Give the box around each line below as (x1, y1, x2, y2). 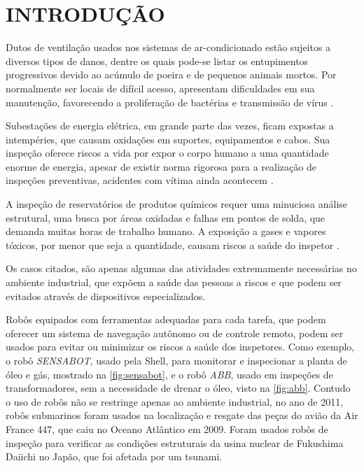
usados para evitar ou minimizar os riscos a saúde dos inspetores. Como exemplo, (6, 339, 355, 354)
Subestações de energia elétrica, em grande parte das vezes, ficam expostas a (6, 118, 334, 133)
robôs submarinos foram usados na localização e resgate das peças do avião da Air (6, 408, 358, 423)
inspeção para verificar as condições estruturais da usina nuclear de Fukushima (6, 435, 344, 450)
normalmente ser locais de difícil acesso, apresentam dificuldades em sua (6, 80, 315, 95)
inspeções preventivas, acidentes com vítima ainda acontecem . (6, 173, 274, 187)
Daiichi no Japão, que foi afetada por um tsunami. (6, 449, 223, 464)
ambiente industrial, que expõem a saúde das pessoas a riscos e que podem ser (6, 275, 342, 290)
